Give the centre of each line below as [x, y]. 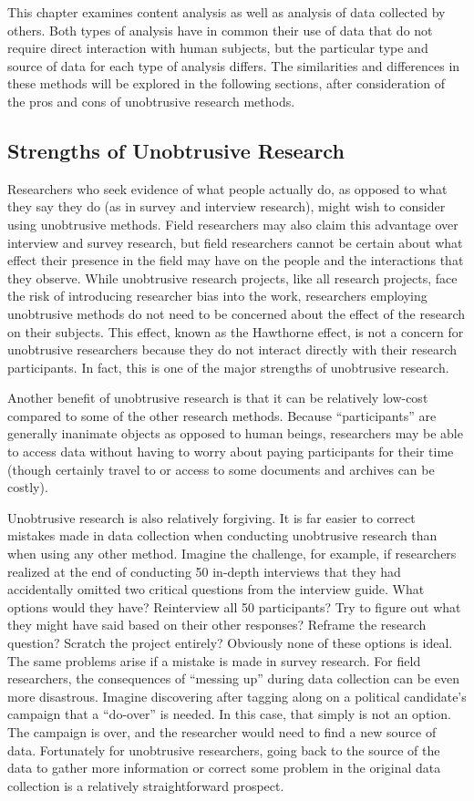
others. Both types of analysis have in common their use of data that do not [220, 30]
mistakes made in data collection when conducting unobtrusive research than [222, 535]
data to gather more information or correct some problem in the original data [224, 768]
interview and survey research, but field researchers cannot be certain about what [235, 242]
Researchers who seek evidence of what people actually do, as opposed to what [227, 188]
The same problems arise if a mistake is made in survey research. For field [214, 660]
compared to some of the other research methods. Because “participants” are [222, 415]
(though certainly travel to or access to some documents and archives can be [221, 469]
